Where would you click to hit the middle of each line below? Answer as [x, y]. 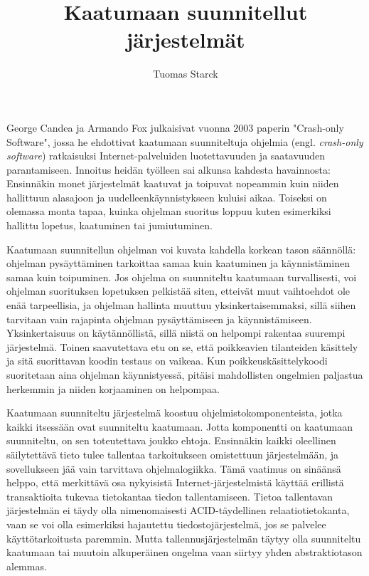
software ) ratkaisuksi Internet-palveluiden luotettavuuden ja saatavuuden [166, 156]
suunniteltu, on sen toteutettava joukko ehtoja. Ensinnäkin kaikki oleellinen [171, 440]
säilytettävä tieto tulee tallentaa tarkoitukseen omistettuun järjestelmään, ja [173, 454]
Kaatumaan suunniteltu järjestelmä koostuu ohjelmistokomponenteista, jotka [175, 413]
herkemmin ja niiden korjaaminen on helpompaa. [113, 388]
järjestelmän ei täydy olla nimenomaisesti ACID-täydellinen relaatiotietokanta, [178, 510]
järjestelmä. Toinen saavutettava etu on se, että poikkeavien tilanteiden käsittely [182, 346]
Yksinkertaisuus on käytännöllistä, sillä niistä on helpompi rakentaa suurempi [176, 333]
